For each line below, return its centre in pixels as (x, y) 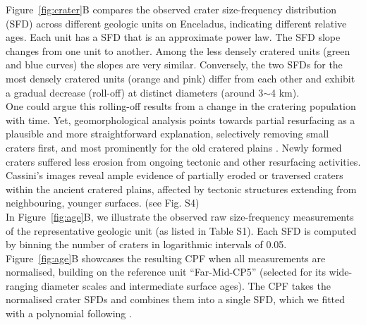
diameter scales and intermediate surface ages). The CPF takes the (186, 285)
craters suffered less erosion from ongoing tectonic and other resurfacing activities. (183, 161)
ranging (22, 285)
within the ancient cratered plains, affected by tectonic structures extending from (181, 189)
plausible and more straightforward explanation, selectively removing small (167, 134)
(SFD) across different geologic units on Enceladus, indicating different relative (176, 23)
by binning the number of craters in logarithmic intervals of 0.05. (146, 244)
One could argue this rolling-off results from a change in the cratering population (181, 106)
